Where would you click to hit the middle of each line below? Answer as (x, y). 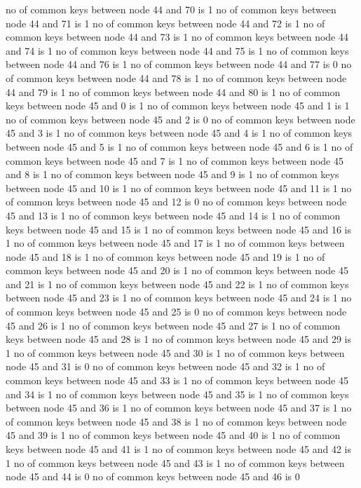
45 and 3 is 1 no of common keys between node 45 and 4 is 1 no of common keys (179, 133)
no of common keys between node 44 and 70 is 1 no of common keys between (171, 9)
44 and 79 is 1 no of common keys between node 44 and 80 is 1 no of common (173, 91)
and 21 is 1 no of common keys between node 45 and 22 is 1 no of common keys (177, 284)
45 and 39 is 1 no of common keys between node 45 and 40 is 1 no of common (173, 435)
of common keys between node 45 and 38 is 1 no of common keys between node (176, 421)
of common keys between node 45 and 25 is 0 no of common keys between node (176, 312)
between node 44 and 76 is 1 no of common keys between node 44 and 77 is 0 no (179, 64)
